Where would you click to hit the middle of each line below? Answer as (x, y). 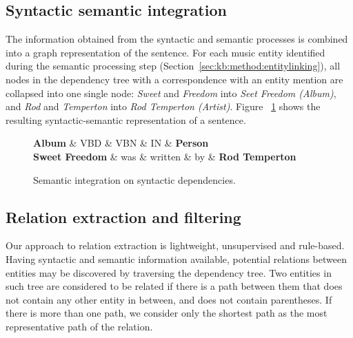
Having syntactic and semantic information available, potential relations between (176, 258)
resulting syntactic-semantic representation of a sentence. (126, 119)
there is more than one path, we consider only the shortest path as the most (167, 313)
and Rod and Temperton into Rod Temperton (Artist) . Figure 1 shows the (163, 106)
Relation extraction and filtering (123, 216)
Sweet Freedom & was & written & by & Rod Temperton (165, 156)
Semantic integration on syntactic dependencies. (134, 179)
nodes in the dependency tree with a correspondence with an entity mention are (174, 79)
